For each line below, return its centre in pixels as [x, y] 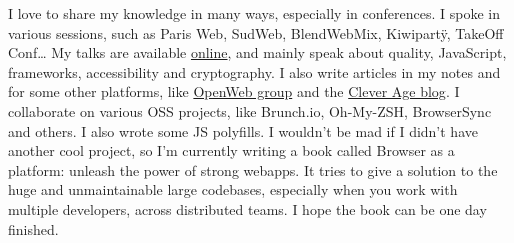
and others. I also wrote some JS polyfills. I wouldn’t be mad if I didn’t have [243, 130]
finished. [33, 228]
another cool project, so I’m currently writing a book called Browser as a [231, 150]
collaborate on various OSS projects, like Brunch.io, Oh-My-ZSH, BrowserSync [250, 110]
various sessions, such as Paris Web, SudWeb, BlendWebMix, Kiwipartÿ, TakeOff [256, 32]
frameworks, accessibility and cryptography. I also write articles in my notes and [254, 71]
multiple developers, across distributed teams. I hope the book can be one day [247, 208]
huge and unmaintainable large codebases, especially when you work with [233, 189]
